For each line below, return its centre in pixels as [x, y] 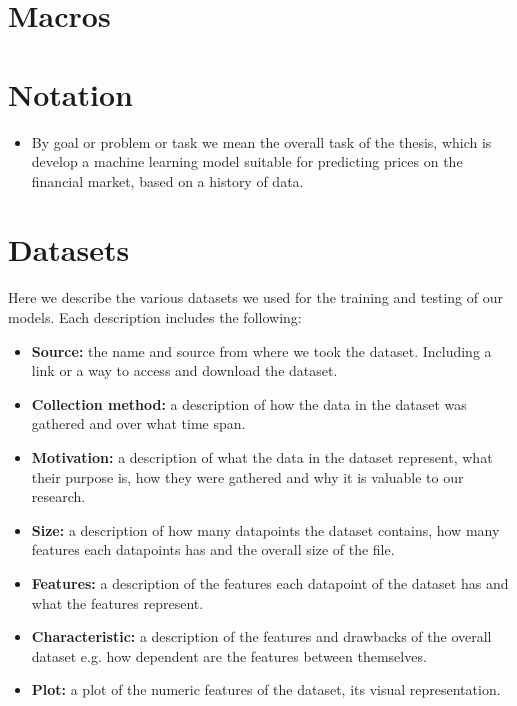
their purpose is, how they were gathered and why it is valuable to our [247, 476]
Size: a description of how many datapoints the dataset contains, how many [265, 529]
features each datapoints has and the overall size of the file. [213, 549]
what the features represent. [117, 602]
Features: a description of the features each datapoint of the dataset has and [270, 582]
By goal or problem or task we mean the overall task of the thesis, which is [261, 141]
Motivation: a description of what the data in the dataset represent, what [262, 456]
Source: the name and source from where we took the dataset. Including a [261, 350]
